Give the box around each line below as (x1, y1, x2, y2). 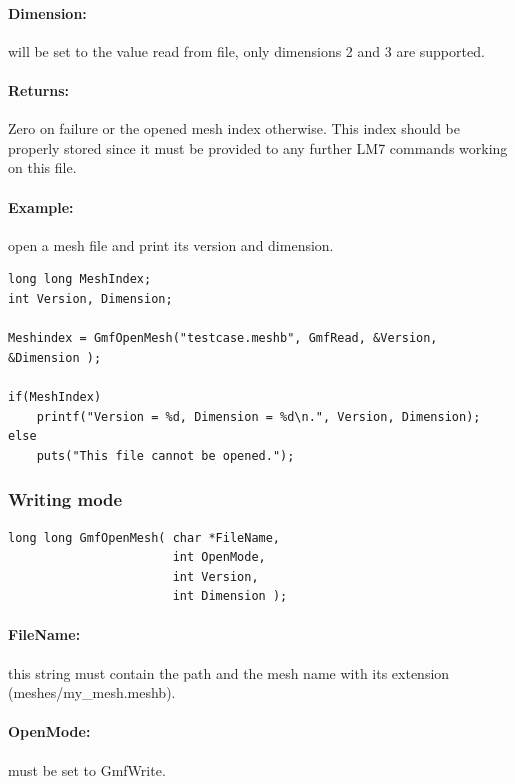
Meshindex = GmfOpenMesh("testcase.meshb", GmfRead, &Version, (8, 331, 438, 346)
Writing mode (8, 487, 123, 512)
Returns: (8, 79, 70, 100)
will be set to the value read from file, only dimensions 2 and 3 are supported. (8, 40, 485, 61)
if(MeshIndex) (8, 389, 102, 404)
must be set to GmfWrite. (8, 759, 166, 780)
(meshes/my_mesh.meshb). (8, 682, 176, 703)
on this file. (8, 157, 77, 178)
